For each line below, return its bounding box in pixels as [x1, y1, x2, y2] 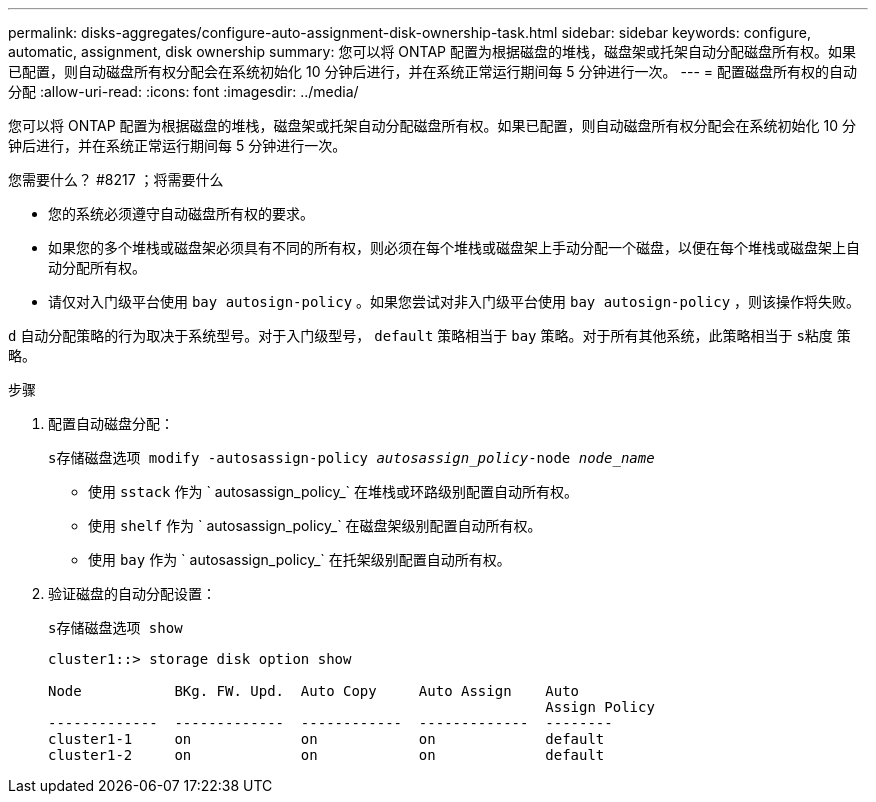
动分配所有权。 [48, 259, 146, 276]
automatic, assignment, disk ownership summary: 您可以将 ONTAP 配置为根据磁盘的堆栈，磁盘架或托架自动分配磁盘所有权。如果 [8, 43, 856, 60]
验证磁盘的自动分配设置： [48, 585, 216, 602]
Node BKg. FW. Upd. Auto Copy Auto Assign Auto [48, 683, 580, 699]
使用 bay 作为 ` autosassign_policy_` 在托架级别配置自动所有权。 [88, 551, 511, 568]
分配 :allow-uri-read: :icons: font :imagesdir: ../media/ [8, 83, 359, 100]
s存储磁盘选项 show [48, 620, 183, 636]
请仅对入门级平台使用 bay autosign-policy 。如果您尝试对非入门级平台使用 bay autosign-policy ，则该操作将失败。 [48, 293, 861, 310]
